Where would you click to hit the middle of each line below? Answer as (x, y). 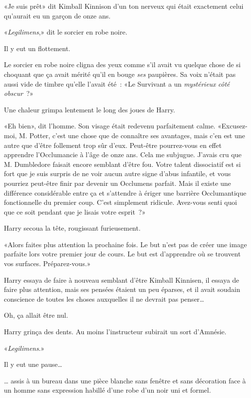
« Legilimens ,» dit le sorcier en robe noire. (66, 32)
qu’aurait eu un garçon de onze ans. (57, 15)
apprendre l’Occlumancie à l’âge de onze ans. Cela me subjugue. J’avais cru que (123, 154)
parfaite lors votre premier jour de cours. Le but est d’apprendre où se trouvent (122, 254)
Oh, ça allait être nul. (36, 315)
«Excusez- (233, 126)
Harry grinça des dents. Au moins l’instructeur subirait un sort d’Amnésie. (115, 332)
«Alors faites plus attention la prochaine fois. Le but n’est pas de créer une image (125, 244)
